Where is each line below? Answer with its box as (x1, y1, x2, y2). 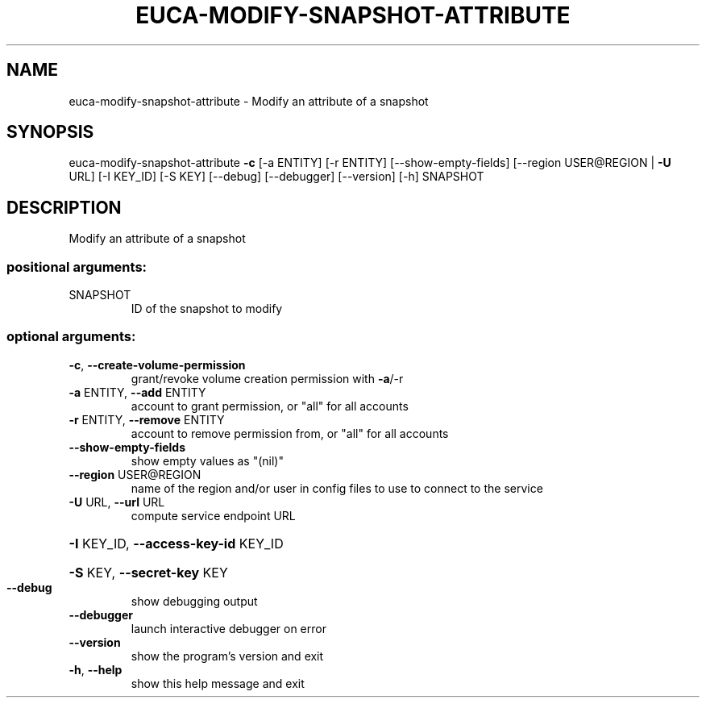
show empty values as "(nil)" (131, 453, 284, 468)
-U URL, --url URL (69, 494, 165, 509)
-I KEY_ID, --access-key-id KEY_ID (69, 535, 284, 552)
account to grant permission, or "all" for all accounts (131, 398, 409, 413)
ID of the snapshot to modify (131, 302, 283, 316)
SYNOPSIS (6, 122, 94, 143)
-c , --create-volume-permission (69, 357, 246, 372)
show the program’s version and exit (131, 648, 324, 663)
